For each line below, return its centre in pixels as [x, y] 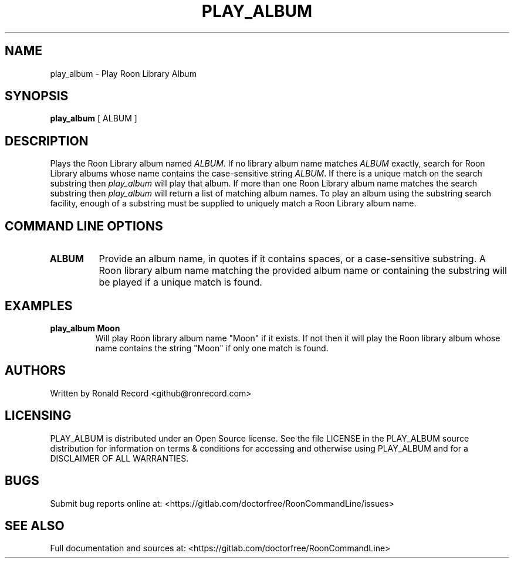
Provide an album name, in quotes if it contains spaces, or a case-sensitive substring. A [292, 259]
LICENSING [38, 416]
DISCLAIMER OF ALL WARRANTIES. [119, 458]
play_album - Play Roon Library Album [123, 73]
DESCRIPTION [47, 141]
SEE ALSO [35, 525]
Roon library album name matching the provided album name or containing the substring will [303, 271]
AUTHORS [35, 371]
